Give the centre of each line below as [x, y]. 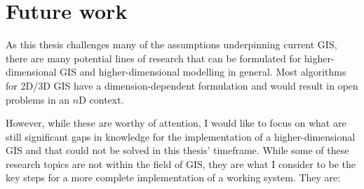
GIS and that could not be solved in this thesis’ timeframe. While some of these [177, 150]
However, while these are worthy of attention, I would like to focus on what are [176, 123]
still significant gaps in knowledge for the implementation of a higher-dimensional [181, 136]
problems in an [38, 99]
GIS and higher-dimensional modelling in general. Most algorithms [203, 72]
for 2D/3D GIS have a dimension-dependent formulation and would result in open [182, 85]
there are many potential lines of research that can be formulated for [154, 58]
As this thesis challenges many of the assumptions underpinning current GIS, [171, 44]
